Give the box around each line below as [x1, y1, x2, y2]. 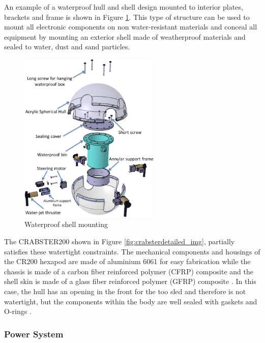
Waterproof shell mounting [24, 219, 108, 230]
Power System [4, 327, 64, 340]
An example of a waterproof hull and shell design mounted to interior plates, [4, 2, 243, 12]
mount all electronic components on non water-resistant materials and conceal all [4, 21, 257, 32]
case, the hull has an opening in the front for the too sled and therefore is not [4, 286, 246, 297]
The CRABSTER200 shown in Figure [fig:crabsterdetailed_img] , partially [4, 236, 235, 247]
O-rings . [4, 306, 32, 317]
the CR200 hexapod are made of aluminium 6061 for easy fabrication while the [4, 256, 251, 267]
